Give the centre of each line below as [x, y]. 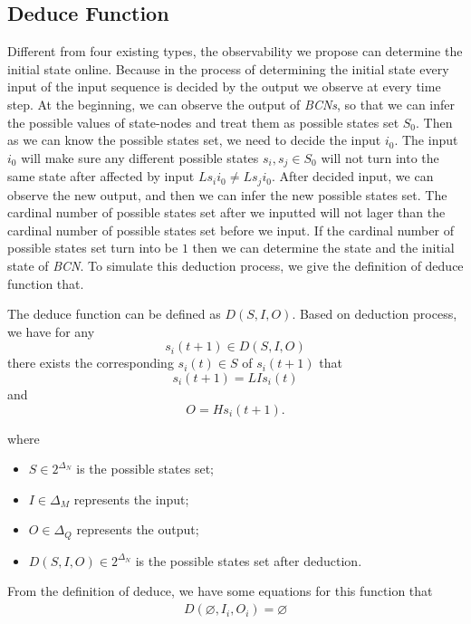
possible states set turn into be [93, 248]
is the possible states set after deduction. [249, 560]
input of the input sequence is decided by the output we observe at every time [224, 86]
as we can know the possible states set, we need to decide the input [194, 140]
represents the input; [131, 499]
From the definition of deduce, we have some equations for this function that [220, 591]
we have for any [51, 331]
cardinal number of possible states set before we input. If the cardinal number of [231, 230]
